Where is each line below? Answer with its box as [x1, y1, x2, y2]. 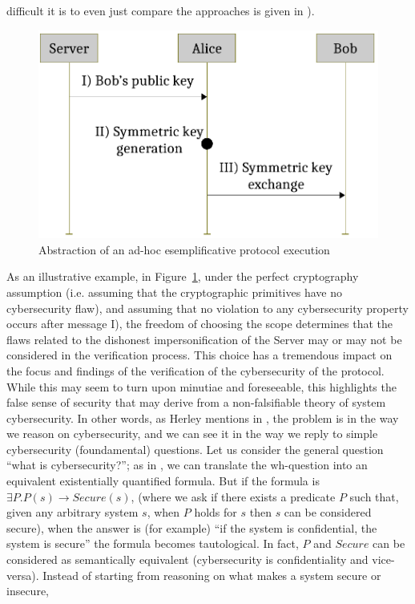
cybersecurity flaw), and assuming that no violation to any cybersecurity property [6, 299, 409, 316]
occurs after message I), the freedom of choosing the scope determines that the [6, 315, 393, 332]
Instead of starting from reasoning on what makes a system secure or [42, 566, 381, 583]
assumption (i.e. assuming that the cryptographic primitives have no [6, 283, 342, 300]
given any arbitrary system [6, 504, 139, 521]
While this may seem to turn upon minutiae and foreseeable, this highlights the [6, 378, 397, 395]
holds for [194, 504, 237, 521]
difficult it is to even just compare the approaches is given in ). [6, 2, 315, 18]
